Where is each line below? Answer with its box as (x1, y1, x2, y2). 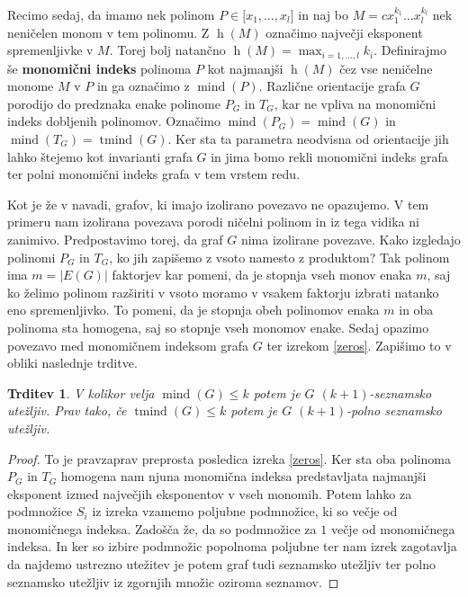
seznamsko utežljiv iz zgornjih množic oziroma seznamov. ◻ (7, 572, 339, 591)
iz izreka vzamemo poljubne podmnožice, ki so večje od (92, 502, 398, 521)
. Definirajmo (373, 40, 446, 59)
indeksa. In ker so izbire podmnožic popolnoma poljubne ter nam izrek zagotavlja (7, 537, 457, 556)
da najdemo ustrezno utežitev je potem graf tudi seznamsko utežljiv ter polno (7, 555, 436, 574)
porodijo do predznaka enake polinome (7, 94, 220, 112)
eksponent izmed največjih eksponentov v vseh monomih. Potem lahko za (7, 484, 412, 503)
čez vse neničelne (339, 58, 433, 77)
